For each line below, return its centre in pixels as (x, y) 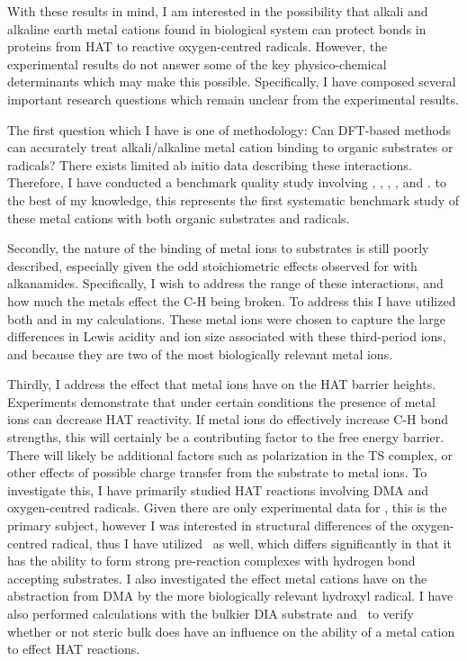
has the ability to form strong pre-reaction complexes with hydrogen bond (211, 561)
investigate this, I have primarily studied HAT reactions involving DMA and (218, 489)
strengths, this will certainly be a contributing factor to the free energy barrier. (226, 437)
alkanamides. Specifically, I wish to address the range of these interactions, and (225, 283)
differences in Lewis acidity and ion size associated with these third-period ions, (227, 336)
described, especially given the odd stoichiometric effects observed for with (212, 265)
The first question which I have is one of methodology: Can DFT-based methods (229, 129)
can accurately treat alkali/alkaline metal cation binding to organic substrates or (230, 147)
